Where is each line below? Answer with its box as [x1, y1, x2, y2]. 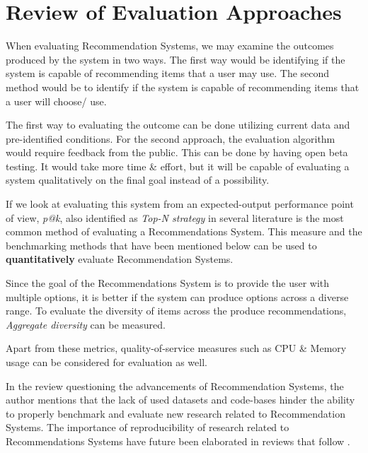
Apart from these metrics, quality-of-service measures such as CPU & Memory [6, 341, 347, 355]
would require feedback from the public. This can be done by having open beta [6, 145, 348, 160]
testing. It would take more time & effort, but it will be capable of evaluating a [6, 158, 350, 173]
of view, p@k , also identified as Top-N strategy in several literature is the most [6, 210, 344, 225]
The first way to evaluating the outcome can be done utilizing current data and [6, 117, 350, 132]
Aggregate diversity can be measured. [6, 317, 166, 331]
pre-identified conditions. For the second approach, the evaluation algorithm [6, 131, 335, 146]
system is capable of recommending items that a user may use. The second [6, 66, 330, 81]
